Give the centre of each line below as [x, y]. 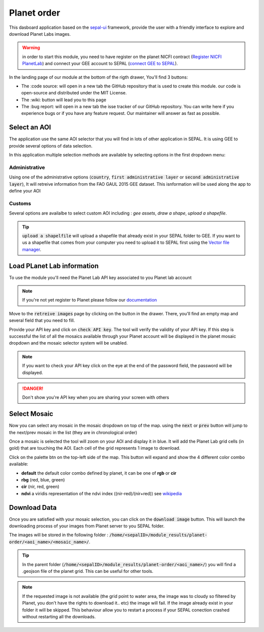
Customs [20, 203]
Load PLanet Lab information [54, 266]
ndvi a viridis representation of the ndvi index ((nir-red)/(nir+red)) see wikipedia [101, 493]
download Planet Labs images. [40, 34]
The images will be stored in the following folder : [59, 535]
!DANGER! [33, 388]
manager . [32, 249]
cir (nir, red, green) [40, 487]
